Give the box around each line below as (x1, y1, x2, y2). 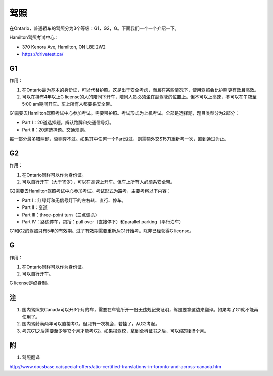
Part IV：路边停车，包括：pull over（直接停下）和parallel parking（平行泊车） (22, 219, 184, 225)
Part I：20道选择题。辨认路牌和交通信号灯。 (22, 119, 114, 126)
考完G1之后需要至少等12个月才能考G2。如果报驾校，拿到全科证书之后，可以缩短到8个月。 (22, 328, 209, 334)
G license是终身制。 (9, 280, 52, 286)
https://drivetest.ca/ (22, 51, 64, 57)
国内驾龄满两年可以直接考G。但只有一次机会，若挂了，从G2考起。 (22, 321, 160, 327)
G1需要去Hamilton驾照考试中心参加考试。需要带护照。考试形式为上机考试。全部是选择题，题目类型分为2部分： (9, 110, 240, 116)
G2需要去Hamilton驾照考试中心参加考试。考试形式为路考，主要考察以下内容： (9, 188, 171, 194)
